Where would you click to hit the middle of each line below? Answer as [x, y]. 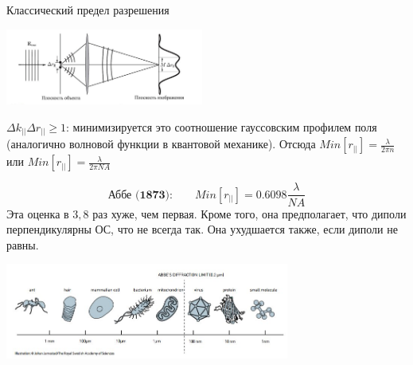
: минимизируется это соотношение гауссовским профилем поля [222, 126]
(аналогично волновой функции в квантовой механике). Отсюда [161, 144]
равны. [23, 244]
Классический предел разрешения [88, 10]
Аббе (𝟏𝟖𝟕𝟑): [140, 195]
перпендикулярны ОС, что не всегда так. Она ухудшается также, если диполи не [202, 229]
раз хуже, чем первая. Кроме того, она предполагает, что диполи [249, 213]
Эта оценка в [38, 213]
